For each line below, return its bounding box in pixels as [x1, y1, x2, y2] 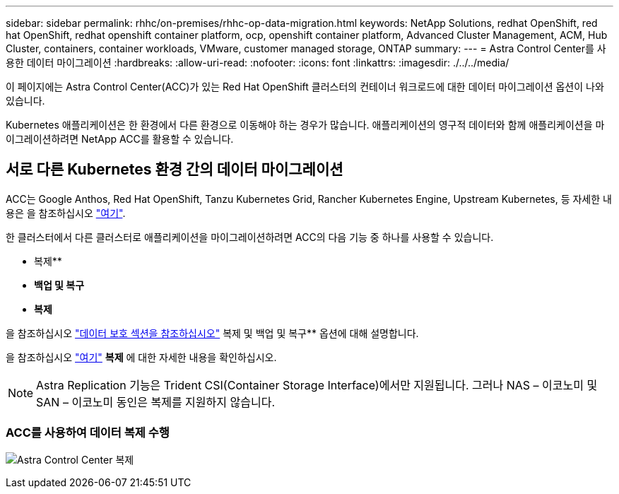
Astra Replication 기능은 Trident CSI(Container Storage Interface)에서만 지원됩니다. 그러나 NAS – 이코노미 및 [36, 377, 598, 392]
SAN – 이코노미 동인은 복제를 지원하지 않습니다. [36, 394, 275, 409]
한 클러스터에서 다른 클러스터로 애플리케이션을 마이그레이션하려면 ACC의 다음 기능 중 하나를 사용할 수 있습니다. [6, 230, 494, 243]
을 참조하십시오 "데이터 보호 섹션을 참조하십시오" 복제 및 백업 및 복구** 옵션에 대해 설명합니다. [6, 327, 419, 339]
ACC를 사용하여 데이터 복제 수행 [6, 425, 170, 440]
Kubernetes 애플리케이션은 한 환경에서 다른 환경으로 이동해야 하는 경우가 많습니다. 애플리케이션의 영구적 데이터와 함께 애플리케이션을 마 [6, 119, 605, 131]
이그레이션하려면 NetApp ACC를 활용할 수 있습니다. [6, 133, 234, 145]
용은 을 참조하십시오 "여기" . [6, 206, 126, 219]
